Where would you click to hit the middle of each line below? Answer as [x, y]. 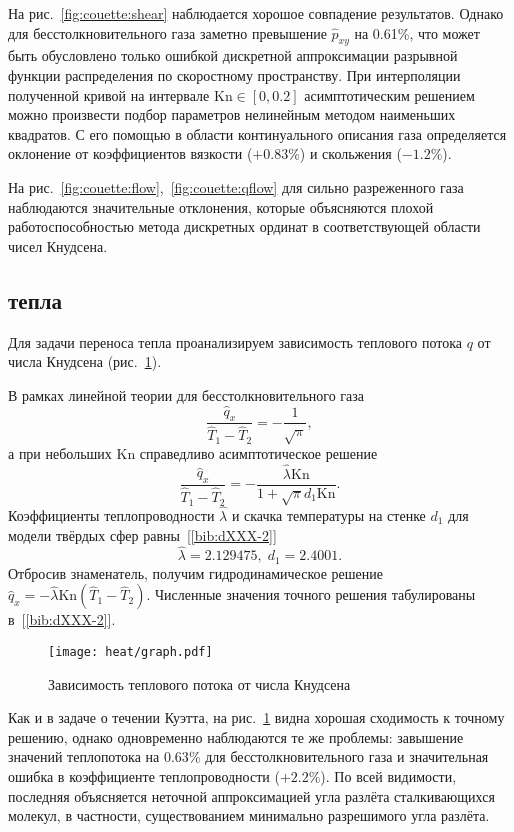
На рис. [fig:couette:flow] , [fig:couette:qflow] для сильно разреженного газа [236, 186]
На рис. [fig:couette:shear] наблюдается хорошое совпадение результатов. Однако [256, 13]
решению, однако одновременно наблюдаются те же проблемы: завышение [236, 736]
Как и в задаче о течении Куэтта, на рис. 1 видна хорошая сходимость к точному [256, 717]
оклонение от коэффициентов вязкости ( [130, 153]
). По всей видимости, [388, 776]
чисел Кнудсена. [58, 245]
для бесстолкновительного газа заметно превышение [167, 32]
